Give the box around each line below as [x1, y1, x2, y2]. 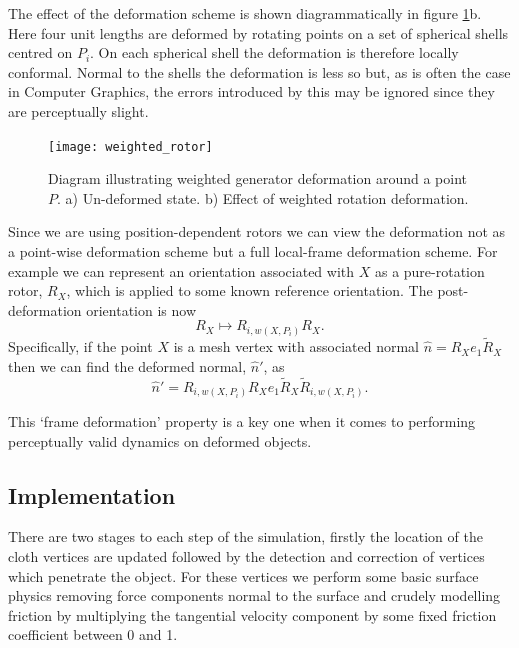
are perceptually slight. [8, 100, 149, 121]
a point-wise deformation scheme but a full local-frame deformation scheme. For [8, 241, 498, 261]
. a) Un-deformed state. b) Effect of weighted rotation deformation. [57, 187, 469, 208]
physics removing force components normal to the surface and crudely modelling [8, 585, 501, 606]
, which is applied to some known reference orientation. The [66, 280, 433, 301]
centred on [8, 42, 73, 63]
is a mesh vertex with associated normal [173, 336, 419, 357]
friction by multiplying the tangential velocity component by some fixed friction [8, 604, 497, 625]
